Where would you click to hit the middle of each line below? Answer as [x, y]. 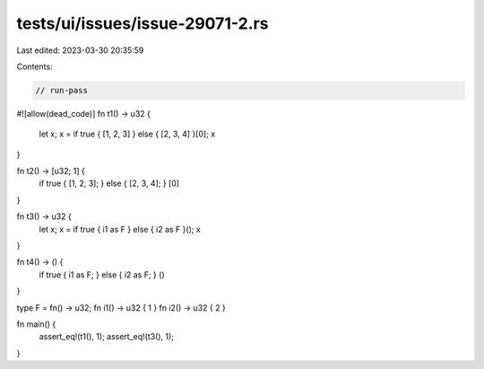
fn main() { [36, 324]
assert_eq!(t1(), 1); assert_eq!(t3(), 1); [107, 337]
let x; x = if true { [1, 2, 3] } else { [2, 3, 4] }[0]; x [127, 134]
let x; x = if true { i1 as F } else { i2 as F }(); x [120, 229]
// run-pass [62, 90]
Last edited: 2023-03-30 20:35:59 [80, 50]
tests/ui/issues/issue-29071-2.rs [143, 23]
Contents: [35, 66]
